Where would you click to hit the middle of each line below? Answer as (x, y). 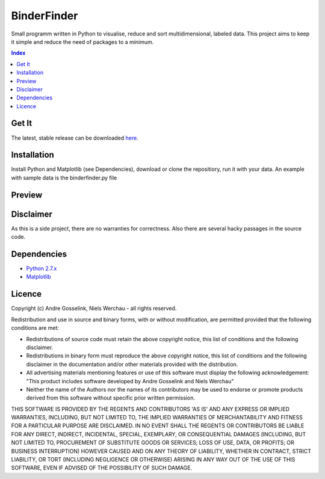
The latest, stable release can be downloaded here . (75, 138)
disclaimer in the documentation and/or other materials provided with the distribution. (132, 364)
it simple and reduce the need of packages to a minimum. (82, 42)
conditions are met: (35, 328)
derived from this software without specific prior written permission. (111, 398)
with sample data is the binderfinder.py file (64, 178)
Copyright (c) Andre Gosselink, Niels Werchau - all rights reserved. (94, 308)
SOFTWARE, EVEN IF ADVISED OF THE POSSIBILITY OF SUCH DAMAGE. (102, 468)
